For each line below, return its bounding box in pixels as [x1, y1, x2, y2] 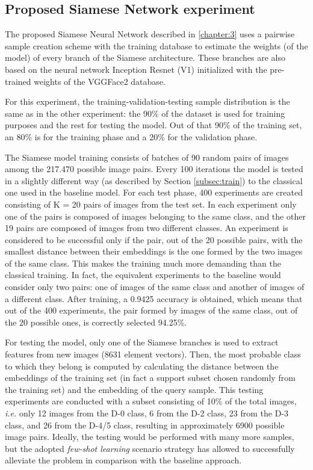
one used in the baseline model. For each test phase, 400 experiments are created [5, 186, 303, 199]
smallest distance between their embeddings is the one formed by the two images [5, 245, 303, 258]
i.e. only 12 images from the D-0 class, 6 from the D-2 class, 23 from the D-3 [5, 407, 289, 419]
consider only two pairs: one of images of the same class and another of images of [5, 280, 305, 293]
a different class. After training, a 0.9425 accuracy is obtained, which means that [5, 292, 303, 305]
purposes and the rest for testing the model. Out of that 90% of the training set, [5, 119, 302, 131]
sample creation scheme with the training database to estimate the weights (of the [5, 39, 308, 52]
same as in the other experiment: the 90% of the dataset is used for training [5, 107, 285, 119]
